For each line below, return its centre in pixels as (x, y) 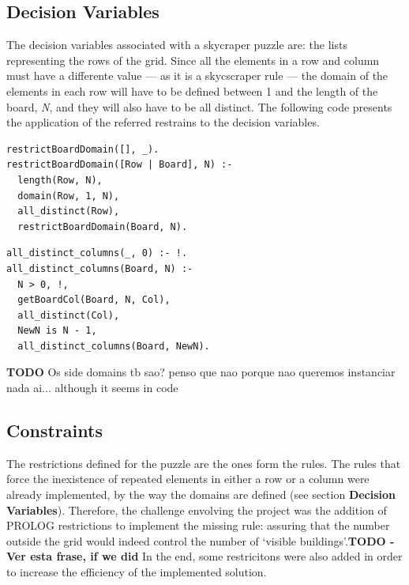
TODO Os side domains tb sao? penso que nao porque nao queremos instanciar (201, 372)
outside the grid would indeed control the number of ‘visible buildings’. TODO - (201, 540)
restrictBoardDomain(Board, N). (103, 226)
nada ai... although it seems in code (92, 388)
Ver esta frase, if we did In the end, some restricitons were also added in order (204, 556)
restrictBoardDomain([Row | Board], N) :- (120, 165)
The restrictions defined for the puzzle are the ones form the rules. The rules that (204, 463)
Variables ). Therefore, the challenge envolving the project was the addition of (197, 510)
